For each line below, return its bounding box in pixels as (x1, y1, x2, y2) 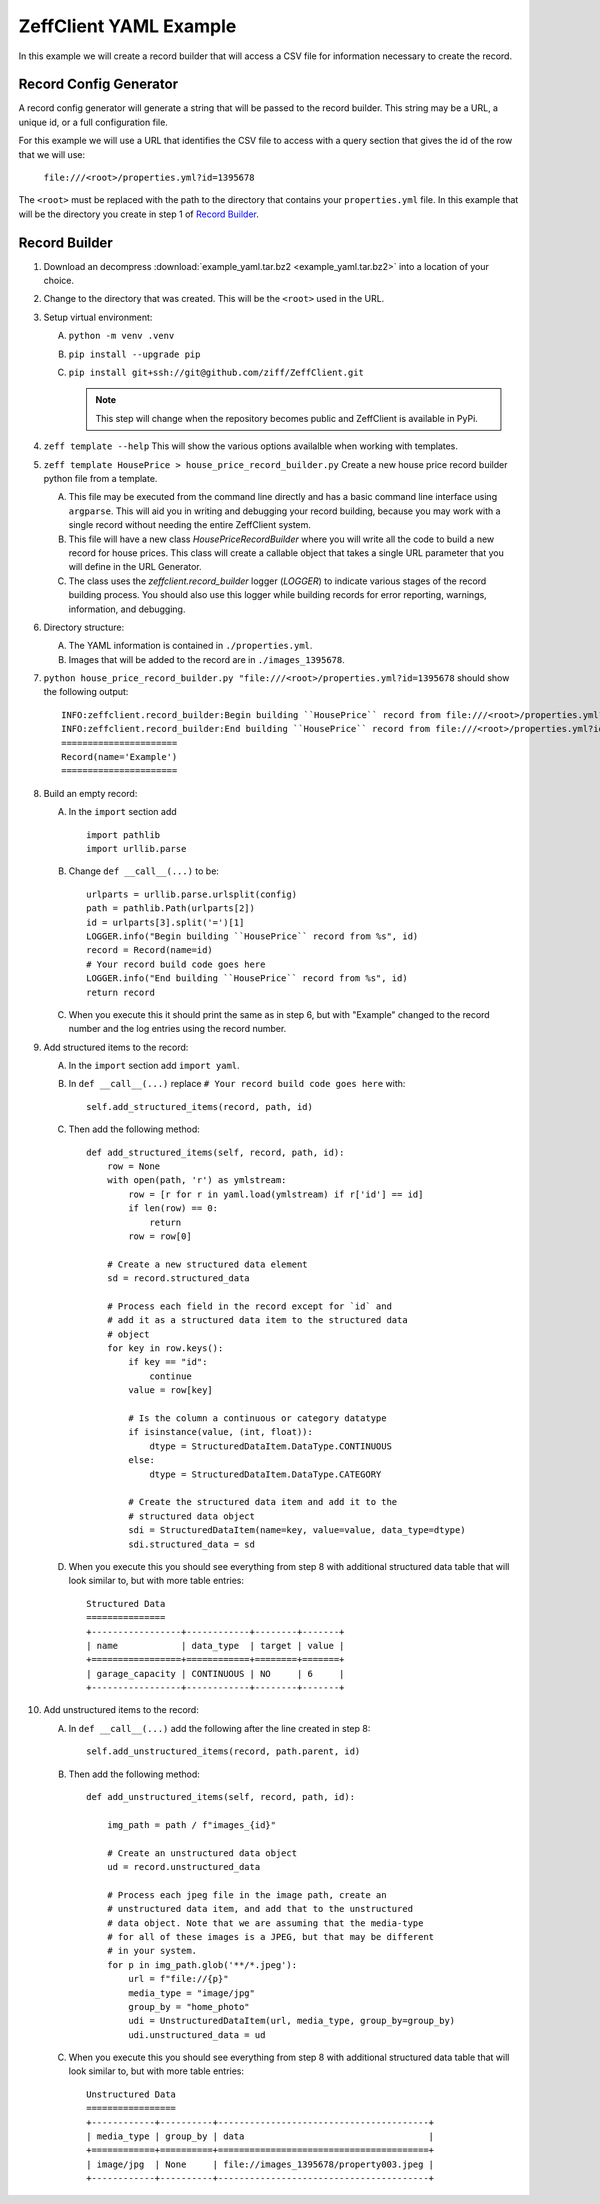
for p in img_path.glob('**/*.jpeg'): (106, 1959, 298, 1970)
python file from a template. (43, 473, 158, 484)
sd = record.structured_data (106, 1273, 250, 1284)
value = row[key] (128, 1385, 214, 1396)
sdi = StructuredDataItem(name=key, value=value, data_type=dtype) (128, 1525, 466, 1536)
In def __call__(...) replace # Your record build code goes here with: (68, 1078, 406, 1090)
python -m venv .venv (68, 330, 175, 342)
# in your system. (106, 1945, 198, 1957)
